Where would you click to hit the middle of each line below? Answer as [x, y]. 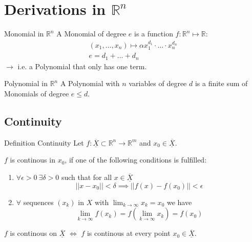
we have [179, 202]
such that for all [87, 177]
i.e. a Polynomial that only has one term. [82, 66]
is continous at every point [129, 233]
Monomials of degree [37, 94]
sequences [38, 202]
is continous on [34, 233]
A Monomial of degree [91, 34]
